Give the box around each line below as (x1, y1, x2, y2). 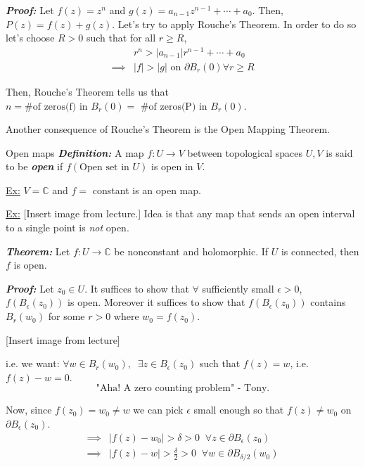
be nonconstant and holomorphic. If (114, 243, 269, 258)
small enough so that (193, 402, 284, 417)
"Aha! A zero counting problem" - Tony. (96, 383, 270, 394)
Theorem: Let (6, 243, 70, 258)
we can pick (133, 402, 184, 417)
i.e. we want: (6, 356, 60, 371)
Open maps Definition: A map (6, 145, 144, 160)
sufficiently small (202, 281, 274, 295)
